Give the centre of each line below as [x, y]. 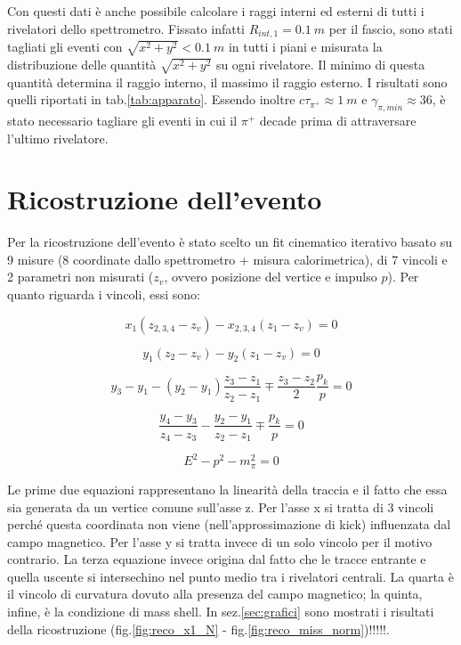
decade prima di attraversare [338, 120]
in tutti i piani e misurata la [305, 47]
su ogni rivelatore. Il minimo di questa [320, 64]
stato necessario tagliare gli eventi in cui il [122, 120]
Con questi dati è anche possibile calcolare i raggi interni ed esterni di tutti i [216, 11]
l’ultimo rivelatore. [58, 138]
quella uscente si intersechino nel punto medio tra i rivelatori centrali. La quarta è [230, 576]
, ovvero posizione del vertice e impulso [271, 277]
